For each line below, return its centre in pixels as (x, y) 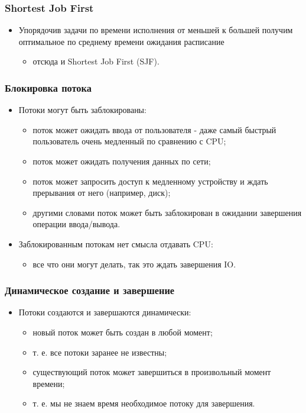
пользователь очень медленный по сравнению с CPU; (129, 141)
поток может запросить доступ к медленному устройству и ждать (150, 181)
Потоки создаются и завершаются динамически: (105, 312)
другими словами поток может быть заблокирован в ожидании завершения (167, 212)
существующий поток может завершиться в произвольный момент (152, 372)
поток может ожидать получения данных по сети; (122, 161)
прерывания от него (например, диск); (102, 193)
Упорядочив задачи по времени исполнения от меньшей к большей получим (156, 30)
